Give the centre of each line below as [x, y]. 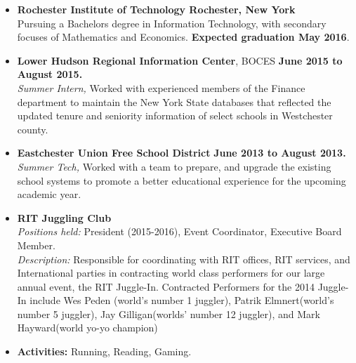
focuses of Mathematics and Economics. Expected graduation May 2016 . [183, 37]
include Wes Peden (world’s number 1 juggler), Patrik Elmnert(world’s [182, 300]
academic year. [49, 194]
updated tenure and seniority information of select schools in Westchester [175, 115]
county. [33, 129]
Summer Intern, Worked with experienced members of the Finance [161, 87]
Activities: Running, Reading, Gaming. [104, 351]
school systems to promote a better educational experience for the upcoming [182, 180]
